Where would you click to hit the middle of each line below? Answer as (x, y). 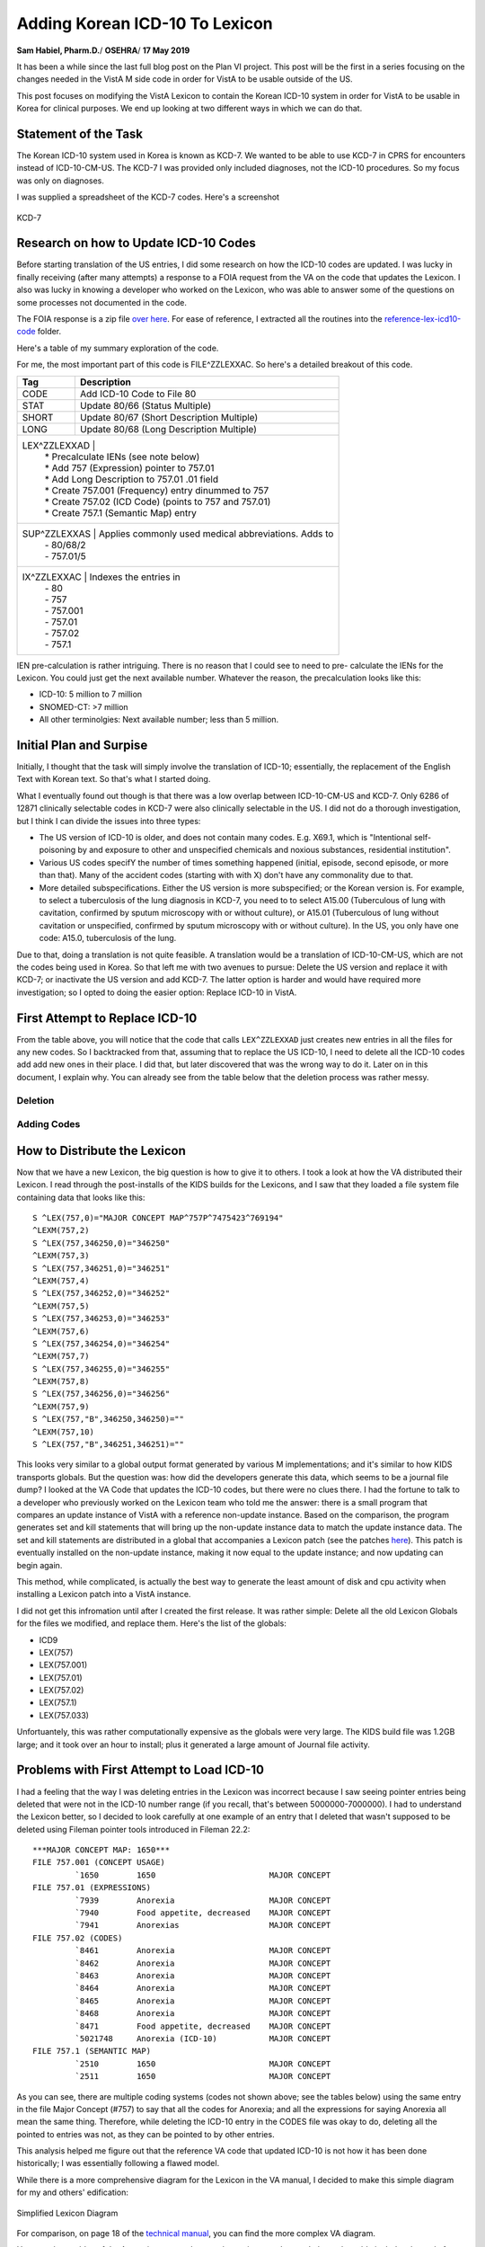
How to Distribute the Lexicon (101, 1150)
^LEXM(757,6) (61, 1331)
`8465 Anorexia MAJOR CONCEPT (203, 2001)
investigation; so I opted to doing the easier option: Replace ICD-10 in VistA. (157, 992)
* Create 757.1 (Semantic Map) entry (121, 512)
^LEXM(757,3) (61, 1256)
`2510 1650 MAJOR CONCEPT (203, 2064)
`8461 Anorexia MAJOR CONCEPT (203, 1951)
